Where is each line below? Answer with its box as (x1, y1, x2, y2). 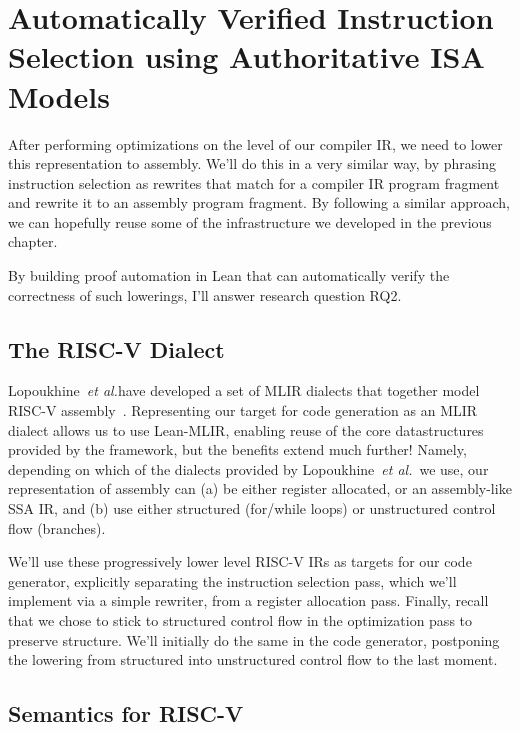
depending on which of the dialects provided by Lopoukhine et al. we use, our (8, 458, 489, 479)
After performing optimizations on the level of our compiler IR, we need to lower (8, 133, 503, 154)
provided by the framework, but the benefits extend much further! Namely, (8, 439, 467, 460)
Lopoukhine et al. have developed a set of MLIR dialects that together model (8, 380, 480, 401)
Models (8, 75, 110, 116)
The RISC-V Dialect (8, 333, 225, 364)
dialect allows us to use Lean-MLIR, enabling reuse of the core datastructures (8, 419, 484, 440)
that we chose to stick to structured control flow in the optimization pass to (8, 609, 473, 630)
